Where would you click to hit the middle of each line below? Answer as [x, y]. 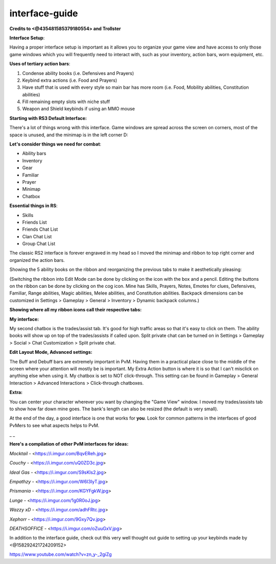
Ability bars [34, 154]
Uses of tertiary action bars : [40, 64]
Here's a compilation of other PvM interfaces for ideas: [69, 444]
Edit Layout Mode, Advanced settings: [51, 352]
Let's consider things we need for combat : [55, 144]
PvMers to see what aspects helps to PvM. [54, 425]
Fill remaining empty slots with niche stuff [66, 102]
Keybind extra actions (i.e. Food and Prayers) [70, 80]
